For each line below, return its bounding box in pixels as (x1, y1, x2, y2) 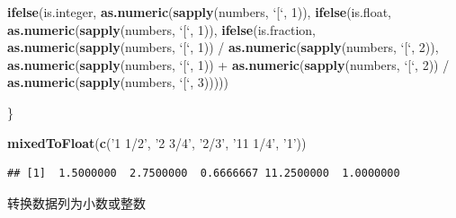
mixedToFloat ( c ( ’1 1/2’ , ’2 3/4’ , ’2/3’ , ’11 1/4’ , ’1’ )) (7, 133, 307, 152)
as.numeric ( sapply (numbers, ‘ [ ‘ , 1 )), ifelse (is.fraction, (7, 20, 316, 39)
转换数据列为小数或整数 (7, 193, 146, 212)
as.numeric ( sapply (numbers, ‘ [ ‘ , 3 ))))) (7, 73, 228, 92)
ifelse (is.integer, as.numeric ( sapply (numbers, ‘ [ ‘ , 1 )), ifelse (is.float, (7, 3, 391, 21)
